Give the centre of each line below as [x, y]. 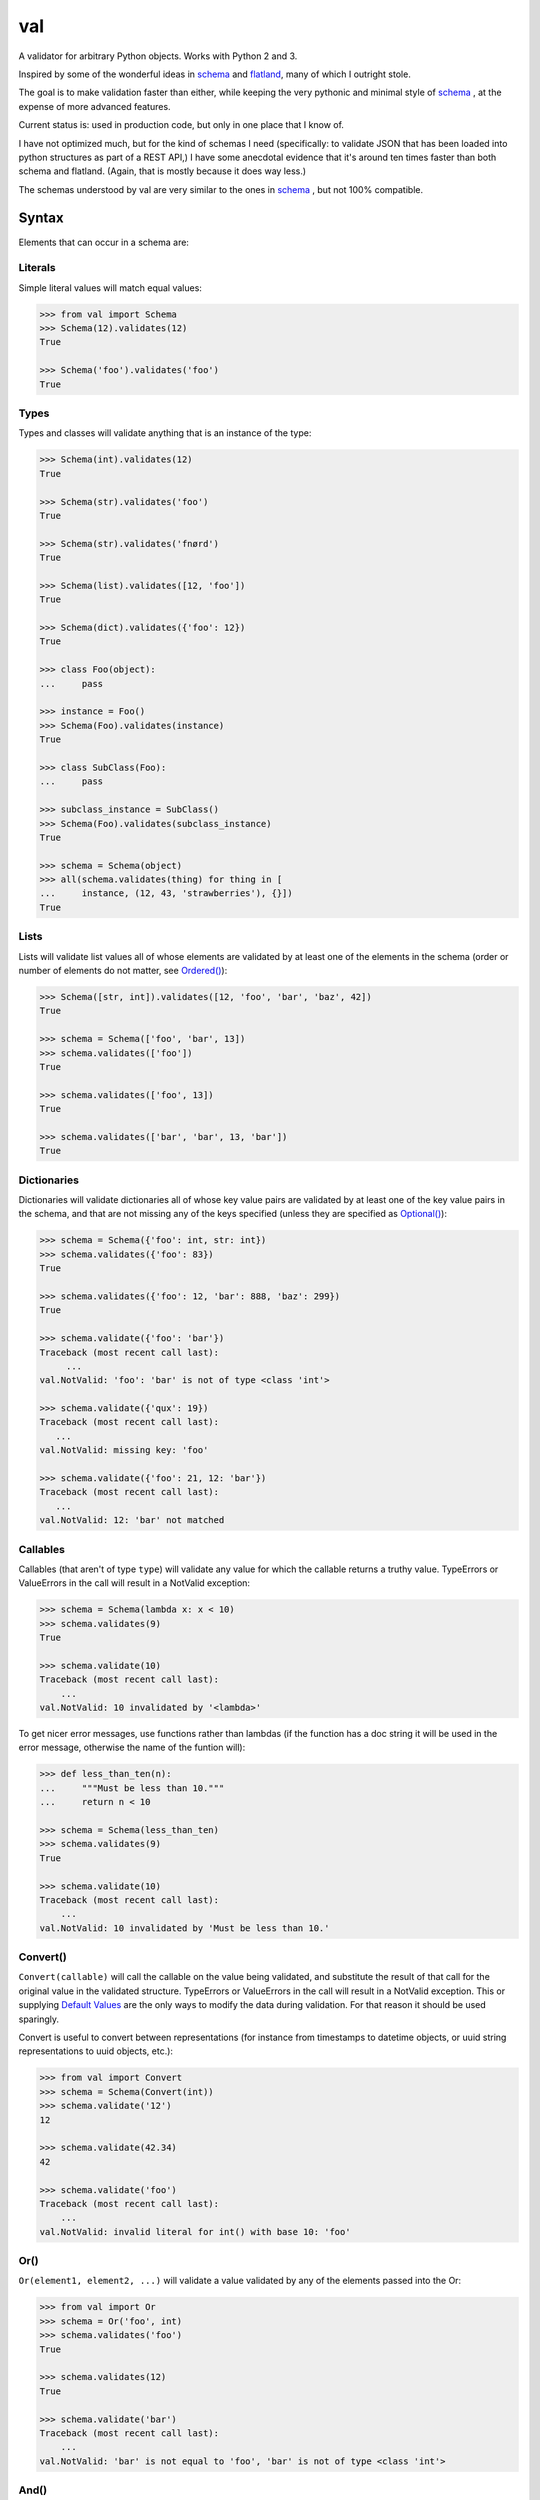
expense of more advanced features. [94, 106]
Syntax [41, 218]
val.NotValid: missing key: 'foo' [124, 1450]
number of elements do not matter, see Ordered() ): [123, 970]
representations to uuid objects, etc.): [96, 2051]
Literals [37, 268]
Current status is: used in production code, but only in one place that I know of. [181, 125]
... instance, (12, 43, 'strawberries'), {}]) [166, 893]
